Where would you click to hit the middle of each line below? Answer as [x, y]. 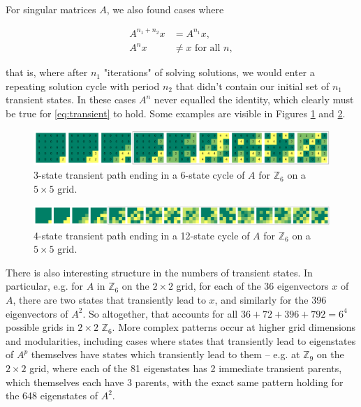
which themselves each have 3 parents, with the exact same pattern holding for [175, 382]
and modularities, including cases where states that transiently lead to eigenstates [181, 340]
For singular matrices [51, 9]
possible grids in [40, 327]
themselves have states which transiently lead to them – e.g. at [165, 354]
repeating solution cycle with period [83, 86]
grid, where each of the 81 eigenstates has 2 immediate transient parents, [186, 368]
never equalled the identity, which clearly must [254, 99]
